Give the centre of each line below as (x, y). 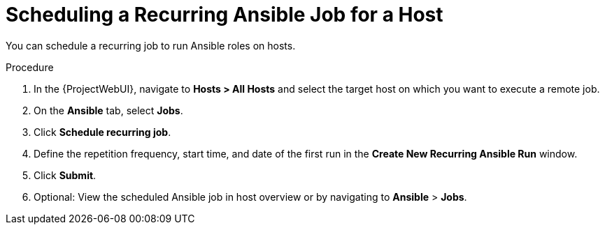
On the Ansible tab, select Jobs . (108, 110)
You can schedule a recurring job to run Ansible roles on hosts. (151, 45)
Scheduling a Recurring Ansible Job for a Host (225, 15)
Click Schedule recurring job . (102, 132)
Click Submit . (65, 175)
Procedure (30, 67)
